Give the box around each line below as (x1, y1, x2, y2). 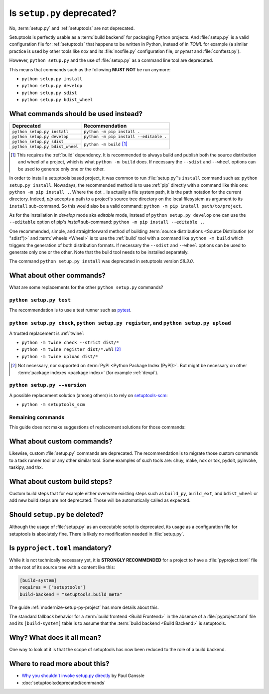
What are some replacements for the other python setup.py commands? (9, 284, 163, 290)
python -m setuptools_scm (21, 402, 85, 408)
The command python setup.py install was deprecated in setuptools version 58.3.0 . (9, 258, 194, 264)
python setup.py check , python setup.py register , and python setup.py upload (9, 319, 231, 326)
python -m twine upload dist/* (21, 354, 98, 359)
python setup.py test (9, 297, 71, 303)
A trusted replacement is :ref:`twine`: (9, 330, 85, 336)
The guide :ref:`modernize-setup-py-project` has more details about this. (9, 604, 159, 610)
